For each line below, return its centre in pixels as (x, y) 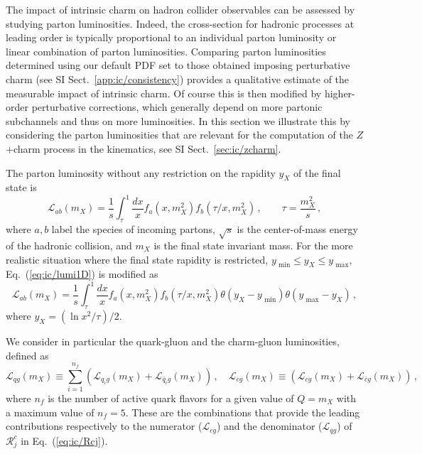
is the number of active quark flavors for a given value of (171, 398)
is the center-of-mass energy (297, 229)
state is (21, 187)
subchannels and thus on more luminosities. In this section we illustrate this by (178, 120)
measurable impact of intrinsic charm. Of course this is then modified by (164, 93)
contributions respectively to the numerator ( (104, 426)
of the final (317, 172)
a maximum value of (50, 412)
